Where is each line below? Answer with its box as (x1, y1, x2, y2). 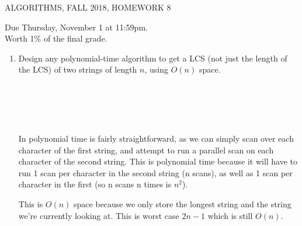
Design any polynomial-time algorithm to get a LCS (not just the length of (18, 52, 287, 64)
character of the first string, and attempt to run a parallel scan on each (18, 143, 274, 156)
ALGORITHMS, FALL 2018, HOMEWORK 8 (5, 1, 171, 13)
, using (144, 63, 169, 76)
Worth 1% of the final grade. (5, 32, 107, 44)
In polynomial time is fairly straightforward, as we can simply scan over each (18, 132, 294, 144)
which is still (207, 209, 253, 221)
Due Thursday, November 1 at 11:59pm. (5, 20, 148, 33)
